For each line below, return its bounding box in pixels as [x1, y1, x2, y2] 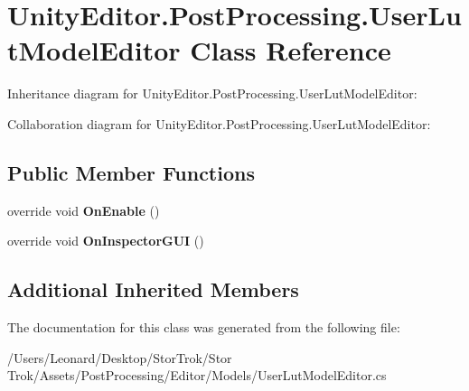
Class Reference [190, 32, 391, 69]
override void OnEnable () [7, 200, 160, 219]
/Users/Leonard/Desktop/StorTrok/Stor [7, 348, 232, 367]
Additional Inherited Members [7, 275, 299, 303]
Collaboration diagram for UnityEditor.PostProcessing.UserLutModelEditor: [7, 114, 431, 133]
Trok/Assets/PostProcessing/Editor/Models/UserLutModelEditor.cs [7, 366, 387, 385]
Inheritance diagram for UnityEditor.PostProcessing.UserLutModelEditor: [7, 84, 417, 103]
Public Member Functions [7, 158, 255, 186]
